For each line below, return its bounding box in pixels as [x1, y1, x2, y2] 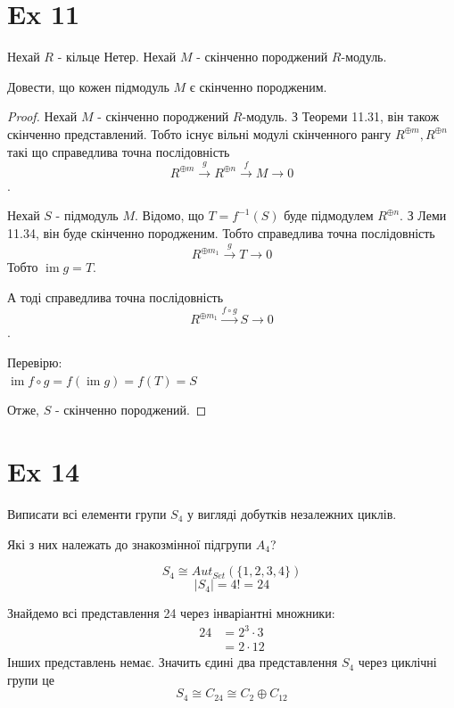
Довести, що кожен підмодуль [7, 77, 169, 95]
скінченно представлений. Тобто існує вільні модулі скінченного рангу [7, 124, 392, 143]
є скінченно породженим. [189, 77, 327, 95]
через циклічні [358, 653, 437, 671]
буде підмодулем [284, 206, 374, 225]
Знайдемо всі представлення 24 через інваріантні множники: [7, 604, 335, 622]
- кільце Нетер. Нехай [57, 47, 177, 66]
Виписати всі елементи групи [7, 504, 167, 523]
